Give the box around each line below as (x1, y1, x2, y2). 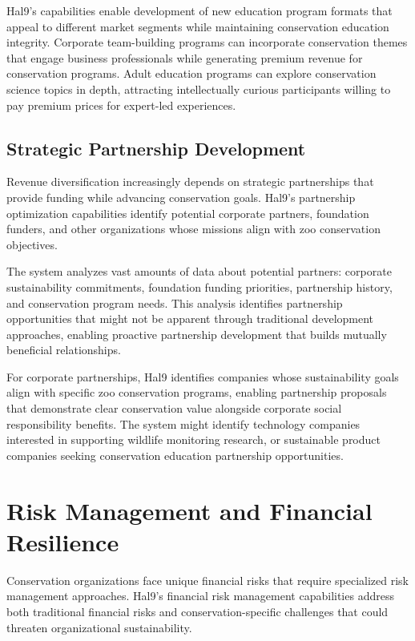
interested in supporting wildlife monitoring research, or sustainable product (6, 431, 381, 448)
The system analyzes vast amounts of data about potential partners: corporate (6, 263, 392, 280)
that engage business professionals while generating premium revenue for (6, 49, 363, 66)
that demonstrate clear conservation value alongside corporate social (6, 400, 342, 417)
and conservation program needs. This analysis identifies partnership (6, 294, 343, 311)
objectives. (6, 236, 58, 252)
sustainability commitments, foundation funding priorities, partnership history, (6, 278, 393, 295)
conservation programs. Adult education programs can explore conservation (6, 65, 377, 82)
